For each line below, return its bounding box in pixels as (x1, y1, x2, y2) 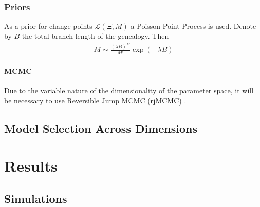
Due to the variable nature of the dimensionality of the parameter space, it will (4, 85, 254, 95)
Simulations (4, 190, 67, 206)
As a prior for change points (4, 20, 92, 31)
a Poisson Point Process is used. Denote (131, 20, 256, 31)
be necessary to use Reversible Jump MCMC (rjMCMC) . (4, 95, 187, 106)
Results (4, 155, 58, 176)
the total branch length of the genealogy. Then (22, 30, 169, 41)
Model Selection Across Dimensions (4, 120, 198, 136)
